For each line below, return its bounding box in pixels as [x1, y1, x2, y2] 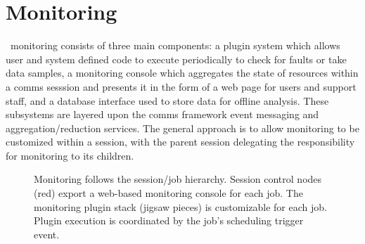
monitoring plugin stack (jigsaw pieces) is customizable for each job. [34, 199, 327, 214]
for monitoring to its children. [6, 148, 134, 162]
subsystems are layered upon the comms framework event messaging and [6, 107, 319, 122]
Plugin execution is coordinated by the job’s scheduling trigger [34, 213, 304, 228]
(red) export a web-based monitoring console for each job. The [34, 186, 303, 200]
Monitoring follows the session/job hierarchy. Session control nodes [34, 172, 322, 186]
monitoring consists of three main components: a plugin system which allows [10, 38, 340, 53]
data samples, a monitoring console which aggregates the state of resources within [6, 65, 359, 80]
